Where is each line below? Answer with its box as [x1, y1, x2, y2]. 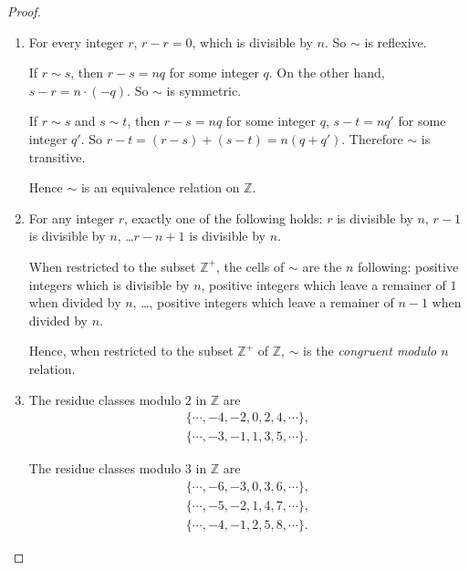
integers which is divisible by [28, 275, 190, 294]
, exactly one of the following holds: [124, 208, 323, 227]
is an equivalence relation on [80, 178, 240, 197]
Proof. [7, 2, 41, 20]
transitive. [28, 147, 86, 166]
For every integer [28, 32, 124, 51]
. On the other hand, [268, 63, 385, 82]
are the [302, 256, 342, 275]
